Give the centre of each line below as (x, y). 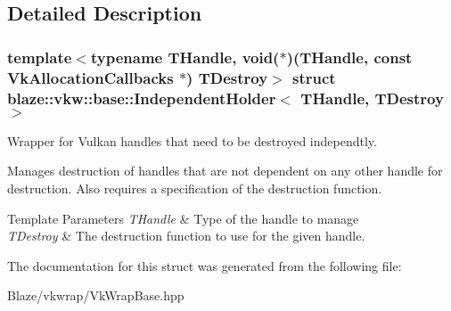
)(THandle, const (349, 57)
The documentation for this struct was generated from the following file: (205, 265)
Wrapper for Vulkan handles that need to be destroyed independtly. (192, 140)
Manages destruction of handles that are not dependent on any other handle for (225, 171)
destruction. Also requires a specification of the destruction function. (195, 188)
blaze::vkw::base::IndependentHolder (142, 98)
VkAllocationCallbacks (90, 77)
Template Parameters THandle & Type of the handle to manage (183, 218)
